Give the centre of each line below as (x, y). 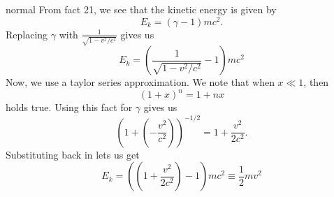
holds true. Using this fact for (69, 107)
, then (316, 82)
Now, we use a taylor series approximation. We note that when (140, 82)
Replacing (27, 34)
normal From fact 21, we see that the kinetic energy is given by (141, 9)
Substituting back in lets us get (73, 154)
